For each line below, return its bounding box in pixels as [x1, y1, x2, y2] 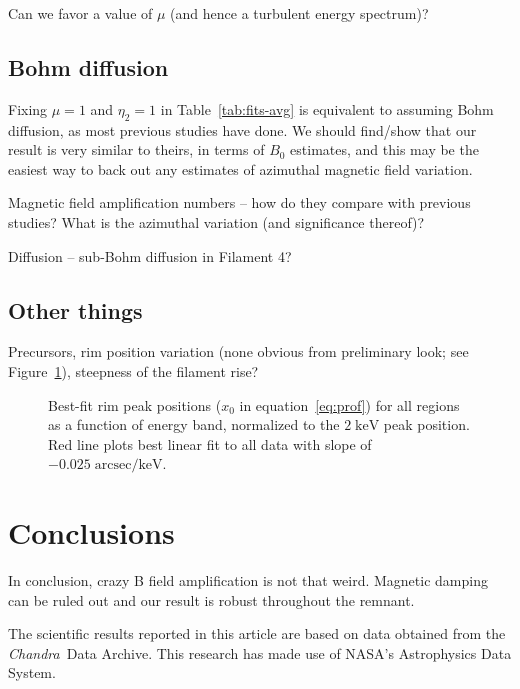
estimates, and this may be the [290, 139, 479, 160]
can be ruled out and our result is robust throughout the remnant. [8, 589, 415, 610]
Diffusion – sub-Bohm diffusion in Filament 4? [8, 245, 292, 266]
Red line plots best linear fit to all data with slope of [48, 433, 372, 454]
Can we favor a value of [8, 3, 153, 23]
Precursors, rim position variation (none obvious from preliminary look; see [8, 341, 469, 362]
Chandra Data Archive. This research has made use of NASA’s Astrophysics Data [8, 642, 512, 663]
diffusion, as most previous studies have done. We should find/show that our [8, 119, 477, 140]
